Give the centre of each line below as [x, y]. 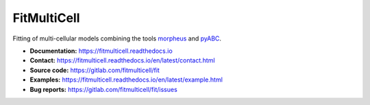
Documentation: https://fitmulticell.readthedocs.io [101, 51]
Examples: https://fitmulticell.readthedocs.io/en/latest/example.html [126, 80]
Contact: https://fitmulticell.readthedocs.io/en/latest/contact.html [122, 60]
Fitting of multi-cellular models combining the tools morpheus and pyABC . [117, 38]
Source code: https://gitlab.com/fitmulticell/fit [95, 70]
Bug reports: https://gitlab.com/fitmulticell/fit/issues [103, 89]
